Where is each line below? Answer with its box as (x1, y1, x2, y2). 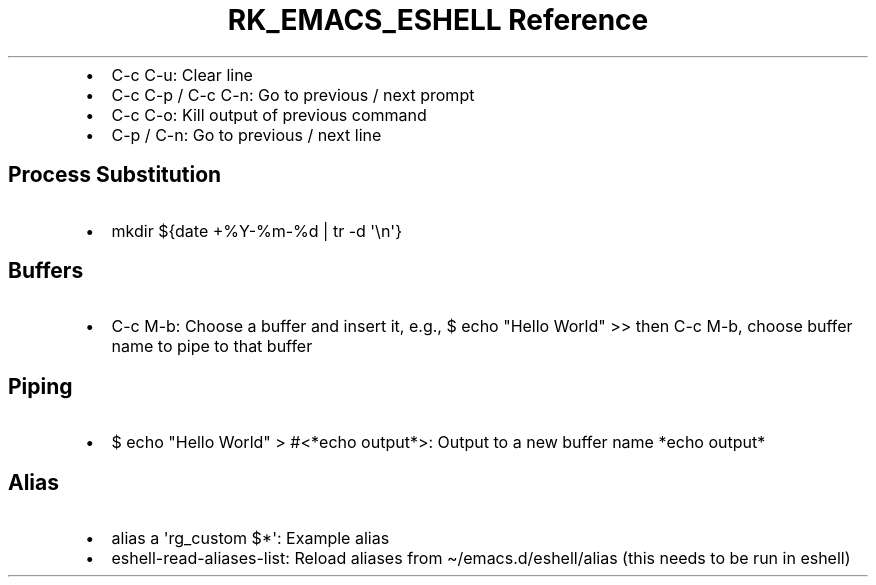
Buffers (8, 258, 84, 284)
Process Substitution (8, 162, 222, 188)
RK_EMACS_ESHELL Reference (227, 3, 649, 37)
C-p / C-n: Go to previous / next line (111, 124, 382, 145)
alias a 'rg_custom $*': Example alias (111, 528, 390, 549)
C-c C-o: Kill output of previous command (111, 104, 427, 125)
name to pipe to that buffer (111, 336, 313, 357)
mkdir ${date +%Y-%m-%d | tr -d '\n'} (111, 220, 402, 241)
